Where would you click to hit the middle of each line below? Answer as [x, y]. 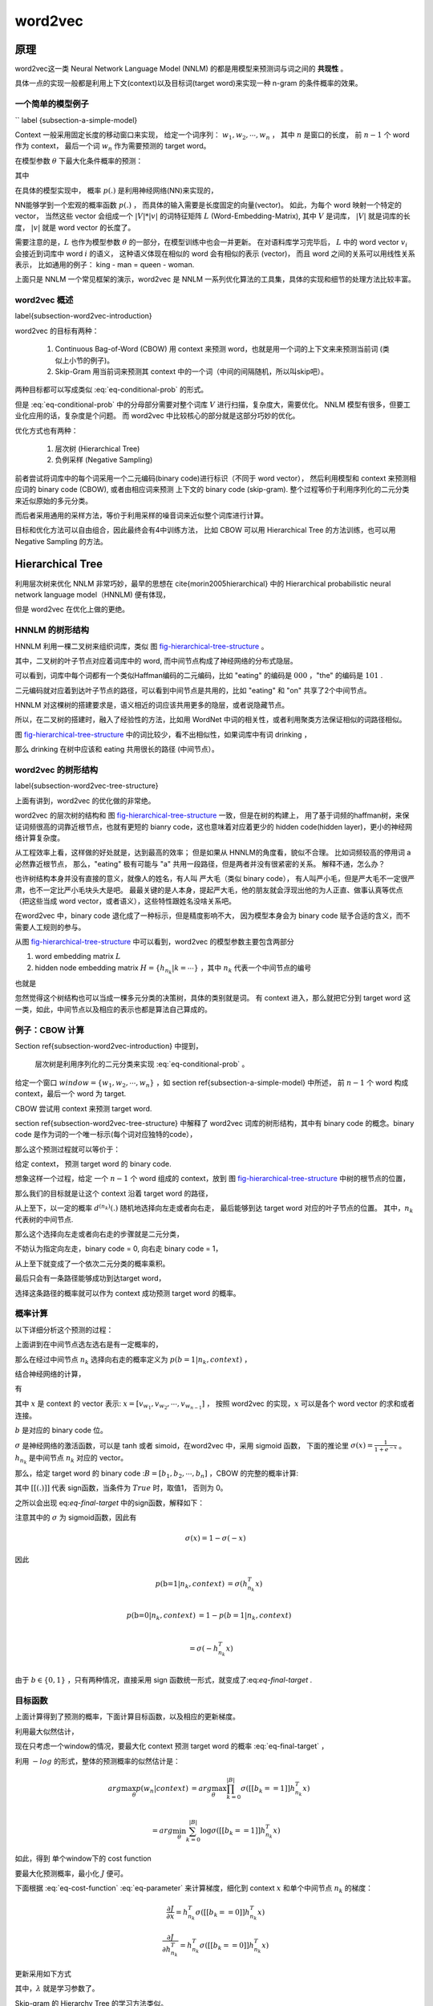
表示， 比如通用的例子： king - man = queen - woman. [105, 264]
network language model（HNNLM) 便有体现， [92, 595]
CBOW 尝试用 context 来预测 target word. [83, 1108]
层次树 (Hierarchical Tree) [97, 449]
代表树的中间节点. [44, 1219]
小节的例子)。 [91, 360]
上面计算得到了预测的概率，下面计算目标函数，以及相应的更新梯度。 [127, 1716]
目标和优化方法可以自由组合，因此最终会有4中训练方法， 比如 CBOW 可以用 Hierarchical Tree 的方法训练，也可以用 [205, 530]
